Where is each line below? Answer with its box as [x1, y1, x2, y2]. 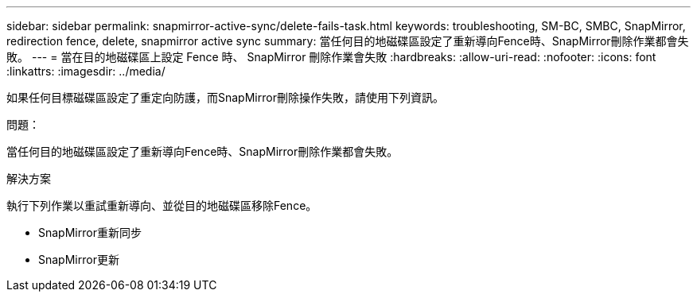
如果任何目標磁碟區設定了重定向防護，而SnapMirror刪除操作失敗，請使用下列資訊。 [6, 91, 444, 104]
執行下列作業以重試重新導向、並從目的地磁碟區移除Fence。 [6, 199, 317, 212]
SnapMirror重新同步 [38, 226, 142, 239]
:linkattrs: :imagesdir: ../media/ [6, 64, 165, 78]
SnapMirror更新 [38, 253, 119, 266]
